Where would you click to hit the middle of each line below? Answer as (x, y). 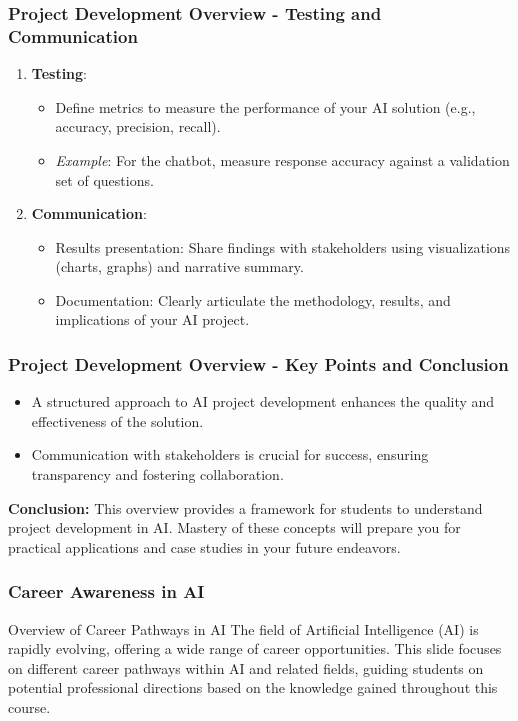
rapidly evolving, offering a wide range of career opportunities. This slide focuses (255, 648)
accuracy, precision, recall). (138, 126)
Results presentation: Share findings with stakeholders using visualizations (283, 246)
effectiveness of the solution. (117, 420)
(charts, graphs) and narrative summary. (179, 266)
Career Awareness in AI (106, 591)
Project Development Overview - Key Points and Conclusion (258, 364)
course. (29, 707)
